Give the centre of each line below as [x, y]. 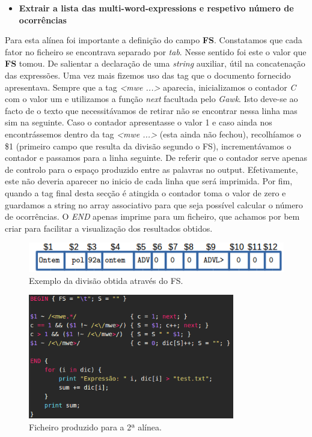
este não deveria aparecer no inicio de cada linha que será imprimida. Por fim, [149, 181]
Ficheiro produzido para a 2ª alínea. [95, 426]
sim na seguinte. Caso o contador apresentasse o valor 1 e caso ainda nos [139, 122]
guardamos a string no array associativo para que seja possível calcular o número [154, 204]
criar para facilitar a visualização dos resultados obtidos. [109, 228]
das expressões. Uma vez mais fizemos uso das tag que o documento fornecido [148, 75]
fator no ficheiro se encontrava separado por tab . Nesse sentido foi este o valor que [156, 51]
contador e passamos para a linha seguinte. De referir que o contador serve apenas [156, 158]
